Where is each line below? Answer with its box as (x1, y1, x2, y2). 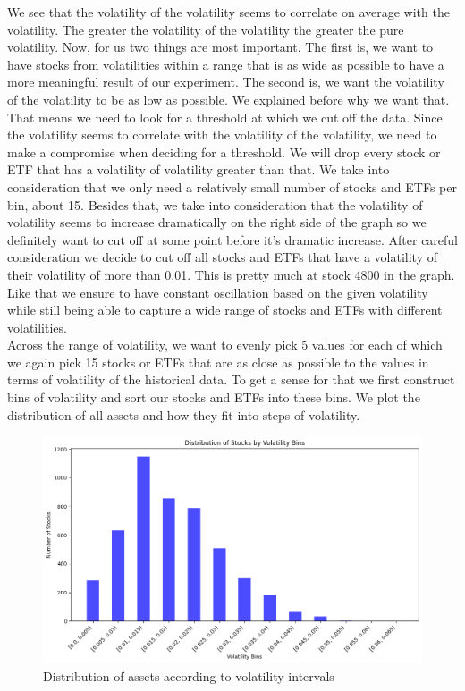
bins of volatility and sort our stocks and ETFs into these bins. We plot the (7, 388, 420, 407)
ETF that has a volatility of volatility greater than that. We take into (7, 160, 390, 179)
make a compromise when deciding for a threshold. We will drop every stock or (7, 142, 441, 161)
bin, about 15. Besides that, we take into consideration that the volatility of (7, 195, 423, 214)
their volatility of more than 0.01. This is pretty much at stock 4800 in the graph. (7, 265, 455, 283)
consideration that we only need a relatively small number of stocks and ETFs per (7, 177, 457, 196)
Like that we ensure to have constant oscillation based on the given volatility (7, 282, 428, 301)
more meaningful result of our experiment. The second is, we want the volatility (7, 72, 444, 91)
